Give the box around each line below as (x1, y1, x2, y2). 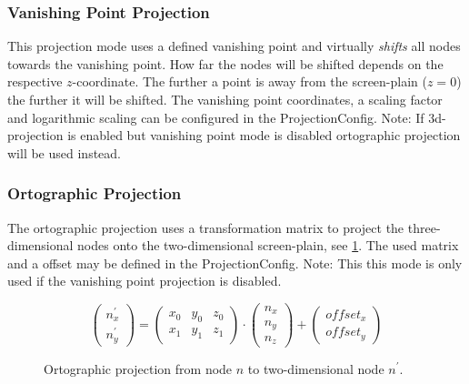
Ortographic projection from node (44, 359, 233, 378)
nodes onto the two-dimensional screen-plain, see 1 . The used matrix (77, 236, 459, 255)
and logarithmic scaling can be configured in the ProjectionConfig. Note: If (7, 107, 424, 126)
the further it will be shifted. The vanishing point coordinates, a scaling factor (7, 90, 443, 108)
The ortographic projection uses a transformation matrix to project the (7, 217, 404, 237)
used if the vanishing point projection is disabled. (7, 271, 282, 290)
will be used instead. (7, 143, 121, 162)
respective (7, 72, 63, 91)
